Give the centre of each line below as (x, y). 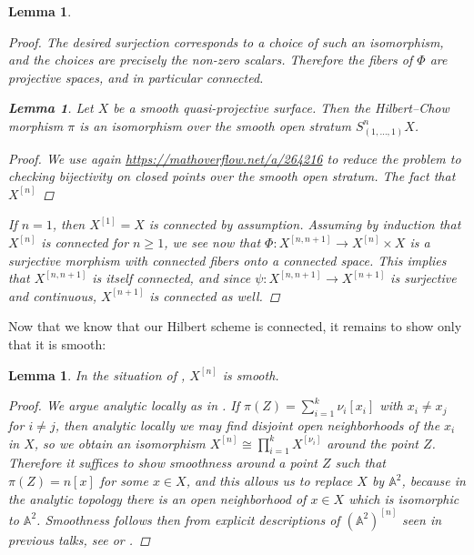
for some (124, 481)
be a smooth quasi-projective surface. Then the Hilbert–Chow (281, 108)
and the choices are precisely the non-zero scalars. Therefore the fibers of (211, 60)
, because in (434, 481)
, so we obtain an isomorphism (120, 443)
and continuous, (52, 295)
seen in (422, 519)
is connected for (85, 242)
